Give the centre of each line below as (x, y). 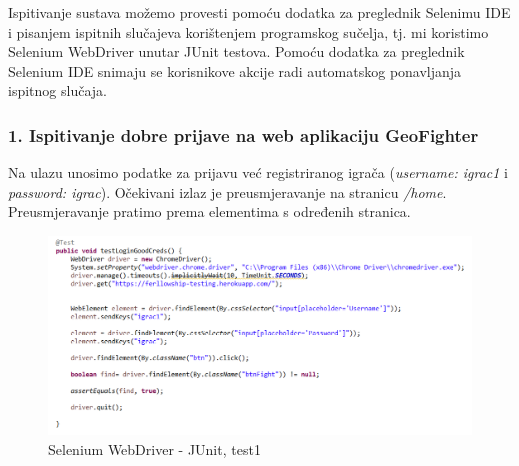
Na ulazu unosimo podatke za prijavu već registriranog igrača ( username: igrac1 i (258, 172)
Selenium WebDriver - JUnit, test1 (154, 448)
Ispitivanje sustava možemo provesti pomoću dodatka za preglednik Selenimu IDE (259, 12)
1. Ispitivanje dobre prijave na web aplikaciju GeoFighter (243, 134)
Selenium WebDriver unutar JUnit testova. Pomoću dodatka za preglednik (236, 51)
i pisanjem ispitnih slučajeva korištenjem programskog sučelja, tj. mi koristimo (248, 31)
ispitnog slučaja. (57, 90)
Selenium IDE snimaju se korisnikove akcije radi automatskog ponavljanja (235, 70)
